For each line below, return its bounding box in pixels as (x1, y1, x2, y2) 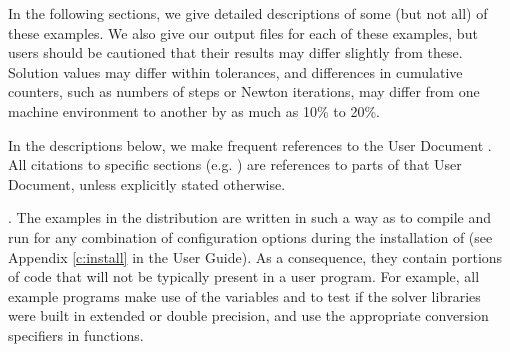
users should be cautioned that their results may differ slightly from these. (8, 42, 463, 63)
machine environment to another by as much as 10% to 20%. (8, 100, 380, 121)
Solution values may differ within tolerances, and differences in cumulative (8, 61, 463, 82)
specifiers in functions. (8, 324, 144, 345)
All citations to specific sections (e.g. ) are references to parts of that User (8, 154, 462, 175)
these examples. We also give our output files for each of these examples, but (8, 22, 478, 43)
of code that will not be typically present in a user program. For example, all (8, 266, 480, 287)
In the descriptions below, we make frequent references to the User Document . (8, 134, 492, 155)
